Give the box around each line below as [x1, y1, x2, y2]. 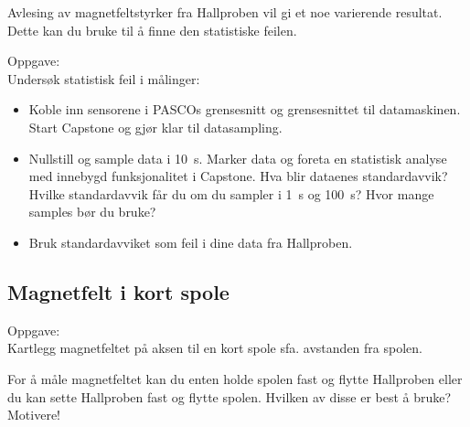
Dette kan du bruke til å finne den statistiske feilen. [7, 20, 297, 39]
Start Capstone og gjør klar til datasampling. [28, 117, 283, 136]
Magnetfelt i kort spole [7, 277, 230, 305]
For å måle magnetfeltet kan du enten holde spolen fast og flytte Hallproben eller [7, 368, 463, 388]
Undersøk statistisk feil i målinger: [7, 69, 200, 88]
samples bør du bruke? [28, 202, 156, 221]
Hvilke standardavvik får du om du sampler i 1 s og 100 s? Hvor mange [28, 184, 434, 203]
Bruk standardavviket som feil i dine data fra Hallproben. [28, 232, 353, 251]
